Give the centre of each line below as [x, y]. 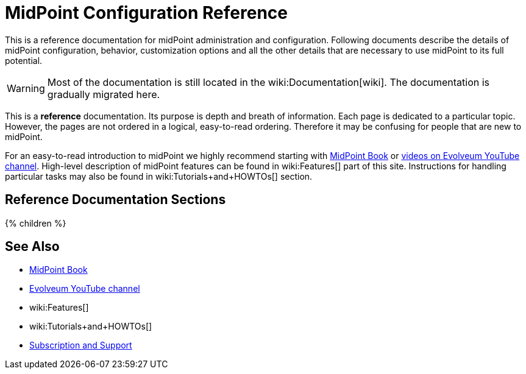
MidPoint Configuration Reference [146, 13]
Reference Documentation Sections [116, 200]
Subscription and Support [81, 345]
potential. [24, 60]
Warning [26, 88]
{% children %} [36, 223]
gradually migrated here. [104, 94]
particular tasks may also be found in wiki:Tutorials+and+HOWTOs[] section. [159, 176]
